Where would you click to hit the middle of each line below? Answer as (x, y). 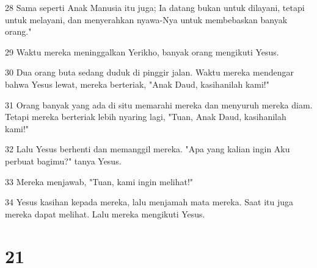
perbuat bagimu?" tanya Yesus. (63, 160)
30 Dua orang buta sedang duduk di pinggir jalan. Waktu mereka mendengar (150, 72)
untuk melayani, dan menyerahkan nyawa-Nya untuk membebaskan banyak (146, 19)
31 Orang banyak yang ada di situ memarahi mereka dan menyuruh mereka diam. (159, 104)
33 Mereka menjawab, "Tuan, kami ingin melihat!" (99, 181)
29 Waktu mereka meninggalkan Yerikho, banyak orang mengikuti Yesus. (142, 51)
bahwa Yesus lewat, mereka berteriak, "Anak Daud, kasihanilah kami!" (137, 84)
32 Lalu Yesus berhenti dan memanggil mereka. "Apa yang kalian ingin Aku (148, 149)
